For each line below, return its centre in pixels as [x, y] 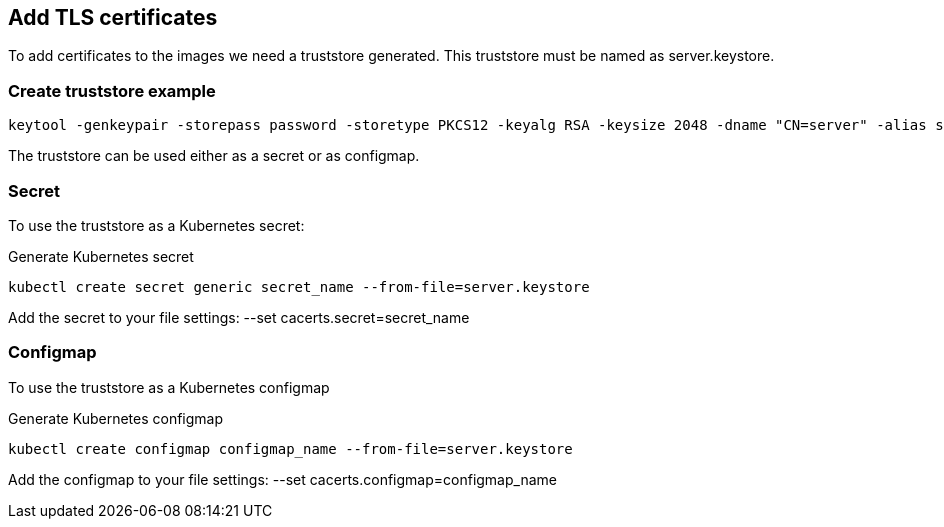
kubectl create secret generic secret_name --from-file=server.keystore [299, 286]
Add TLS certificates [113, 17]
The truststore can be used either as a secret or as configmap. [214, 156]
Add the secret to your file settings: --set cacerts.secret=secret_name [239, 317]
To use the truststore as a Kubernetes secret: [156, 225]
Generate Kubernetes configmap [116, 418]
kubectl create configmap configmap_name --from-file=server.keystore [290, 448]
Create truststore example [112, 90]
